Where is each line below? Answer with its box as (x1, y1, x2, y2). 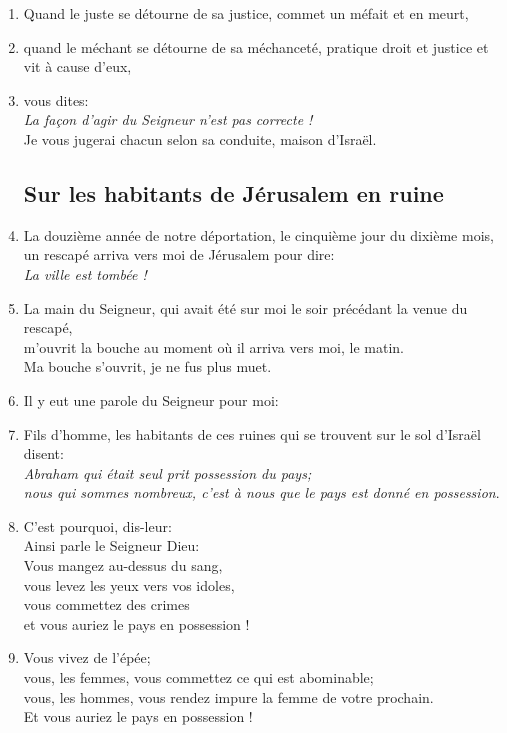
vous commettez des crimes (23, 594, 190, 615)
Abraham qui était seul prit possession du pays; (23, 462, 312, 483)
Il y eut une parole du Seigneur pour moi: (23, 389, 279, 410)
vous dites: (23, 89, 89, 110)
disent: (23, 443, 64, 464)
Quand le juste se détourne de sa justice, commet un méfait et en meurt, (23, 3, 469, 23)
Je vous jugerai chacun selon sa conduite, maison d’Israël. (23, 128, 377, 149)
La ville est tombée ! (23, 263, 147, 284)
